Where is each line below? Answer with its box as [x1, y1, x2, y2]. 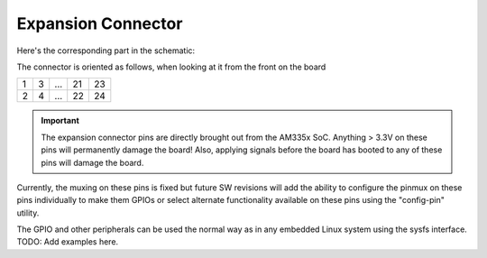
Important [41, 115, 80, 126]
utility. [16, 207, 40, 218]
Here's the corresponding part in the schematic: [16, 45, 196, 56]
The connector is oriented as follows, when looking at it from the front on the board [16, 61, 326, 72]
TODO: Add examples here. [16, 236, 119, 247]
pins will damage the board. [41, 157, 144, 168]
